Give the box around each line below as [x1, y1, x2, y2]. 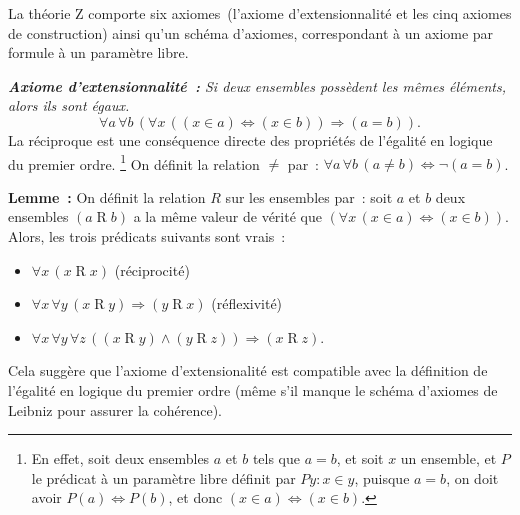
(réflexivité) [211, 293, 283, 314]
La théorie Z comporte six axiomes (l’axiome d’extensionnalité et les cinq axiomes [8, 3, 512, 23]
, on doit [446, 467, 499, 488]
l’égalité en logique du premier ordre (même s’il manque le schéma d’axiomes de [8, 379, 498, 400]
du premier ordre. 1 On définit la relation [8, 150, 260, 174]
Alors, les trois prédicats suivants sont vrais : [8, 226, 286, 246]
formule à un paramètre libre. [8, 42, 189, 63]
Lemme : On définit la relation [8, 186, 206, 207]
